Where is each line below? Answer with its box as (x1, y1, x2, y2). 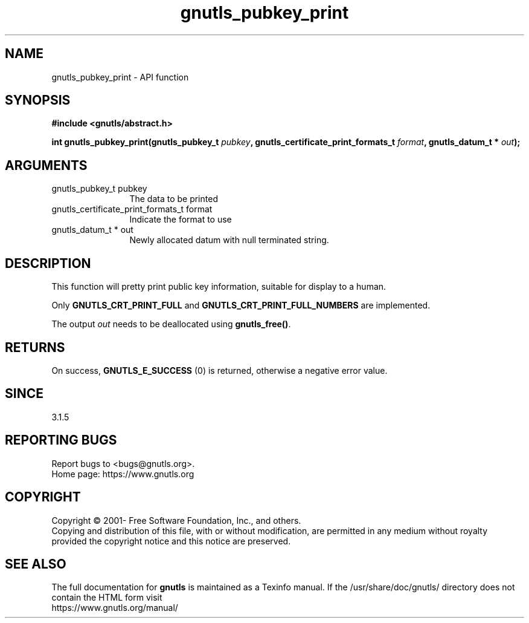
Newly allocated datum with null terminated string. (129, 235, 329, 246)
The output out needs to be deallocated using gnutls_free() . (51, 319, 291, 330)
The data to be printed (129, 194, 218, 204)
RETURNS (5, 339, 65, 355)
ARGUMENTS (5, 157, 88, 173)
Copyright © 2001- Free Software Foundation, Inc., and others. (51, 515, 301, 526)
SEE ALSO (5, 556, 66, 572)
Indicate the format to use (129, 214, 232, 225)
